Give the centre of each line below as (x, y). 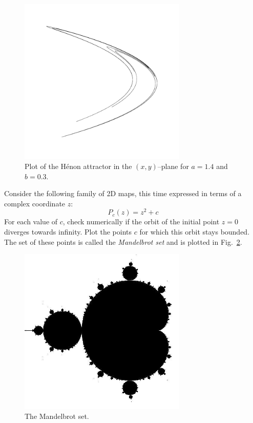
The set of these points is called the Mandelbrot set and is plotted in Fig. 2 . (123, 241)
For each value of (31, 221)
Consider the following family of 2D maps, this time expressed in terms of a (123, 193)
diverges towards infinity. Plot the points (68, 231)
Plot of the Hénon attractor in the (78, 166)
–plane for (173, 166)
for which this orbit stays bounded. (195, 231)
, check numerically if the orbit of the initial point (141, 221)
